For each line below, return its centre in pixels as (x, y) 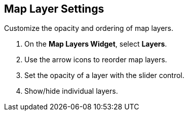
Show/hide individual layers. (71, 91)
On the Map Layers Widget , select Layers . (96, 44)
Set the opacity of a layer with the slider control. (104, 75)
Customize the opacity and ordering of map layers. (89, 28)
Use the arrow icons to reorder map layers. (96, 60)
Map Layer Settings (54, 9)
